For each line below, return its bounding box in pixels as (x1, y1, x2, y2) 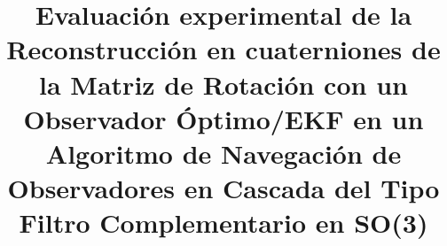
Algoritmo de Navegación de (45, 135, 402, 171)
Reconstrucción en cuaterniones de (6, 31, 441, 67)
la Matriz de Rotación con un (39, 65, 408, 102)
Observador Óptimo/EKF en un (23, 100, 424, 136)
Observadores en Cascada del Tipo (7, 170, 440, 206)
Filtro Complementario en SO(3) (19, 204, 428, 241)
